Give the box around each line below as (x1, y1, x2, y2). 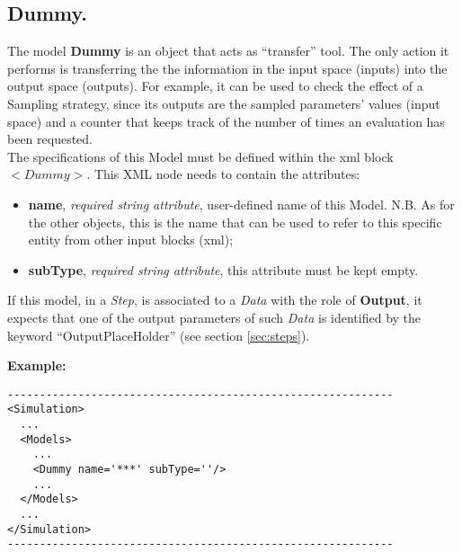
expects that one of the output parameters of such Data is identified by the (7, 307, 422, 326)
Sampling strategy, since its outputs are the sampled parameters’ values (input (7, 93, 440, 112)
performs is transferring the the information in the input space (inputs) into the (7, 58, 448, 77)
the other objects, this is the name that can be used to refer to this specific (28, 212, 442, 231)
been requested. (7, 129, 93, 148)
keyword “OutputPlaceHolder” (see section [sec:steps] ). (7, 325, 310, 344)
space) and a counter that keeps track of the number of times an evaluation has (7, 111, 445, 130)
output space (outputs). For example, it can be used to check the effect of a (7, 76, 423, 95)
